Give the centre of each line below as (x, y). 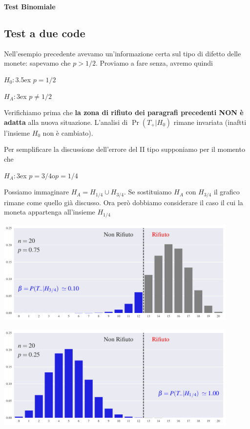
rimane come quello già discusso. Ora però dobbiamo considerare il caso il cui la (124, 202)
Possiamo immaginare (36, 192)
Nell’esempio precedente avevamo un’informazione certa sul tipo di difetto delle (123, 53)
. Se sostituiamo (148, 192)
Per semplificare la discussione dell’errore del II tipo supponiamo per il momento (125, 149)
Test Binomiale (30, 6)
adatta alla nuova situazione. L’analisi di (66, 122)
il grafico (227, 192)
